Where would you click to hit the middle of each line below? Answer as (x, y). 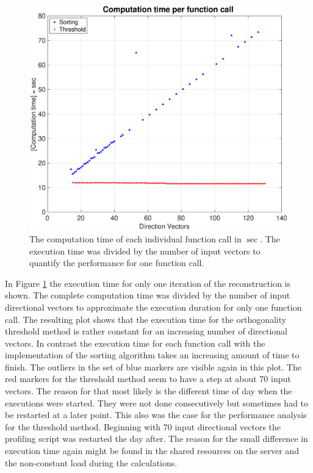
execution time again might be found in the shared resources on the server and (152, 451)
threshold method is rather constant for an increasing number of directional (146, 331)
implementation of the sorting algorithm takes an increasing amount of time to (152, 355)
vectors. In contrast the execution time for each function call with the (135, 343)
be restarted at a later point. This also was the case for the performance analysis (156, 415)
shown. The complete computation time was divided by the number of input (148, 295)
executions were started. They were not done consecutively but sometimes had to (157, 403)
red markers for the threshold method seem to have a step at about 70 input (148, 379)
